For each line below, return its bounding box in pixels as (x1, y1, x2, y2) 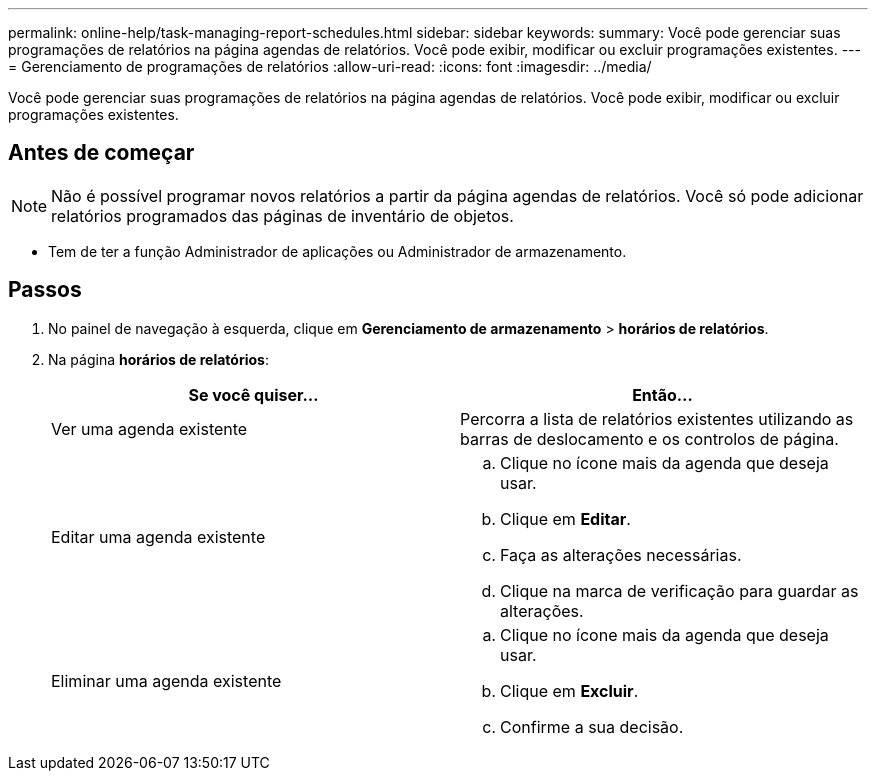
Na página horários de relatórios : (48, 350, 269, 368)
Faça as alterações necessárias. (500, 544, 742, 565)
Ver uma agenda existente (51, 418, 248, 439)
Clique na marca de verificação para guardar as (500, 580, 859, 601)
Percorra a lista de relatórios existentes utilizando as (460, 408, 854, 429)
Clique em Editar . (500, 508, 631, 529)
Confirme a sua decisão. (500, 716, 684, 737)
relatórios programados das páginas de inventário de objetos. (51, 205, 514, 226)
